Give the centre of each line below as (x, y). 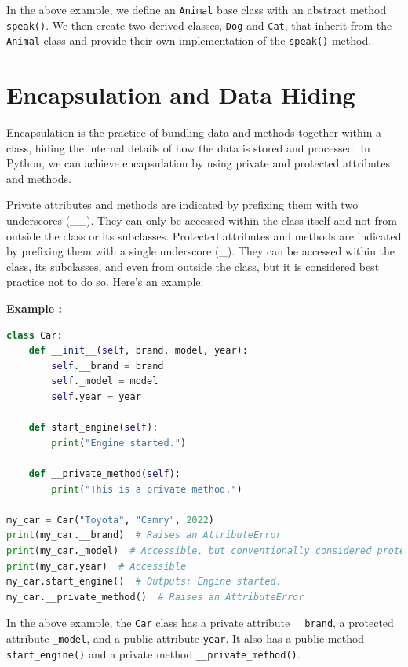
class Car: (35, 335)
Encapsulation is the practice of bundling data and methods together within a (194, 132)
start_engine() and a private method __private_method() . (153, 653)
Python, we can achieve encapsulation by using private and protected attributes (199, 163)
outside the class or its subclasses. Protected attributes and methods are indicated (204, 235)
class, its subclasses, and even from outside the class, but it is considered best (193, 266)
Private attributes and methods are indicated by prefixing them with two (182, 205)
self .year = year (96, 397)
